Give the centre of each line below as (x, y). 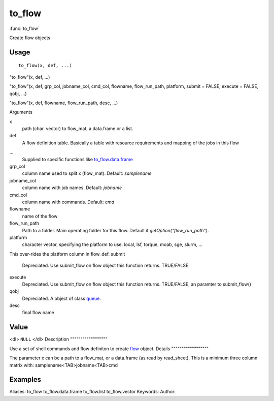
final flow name (38, 313)
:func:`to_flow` (25, 28)
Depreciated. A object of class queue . (62, 298)
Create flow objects (30, 38)
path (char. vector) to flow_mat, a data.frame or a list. (78, 129)
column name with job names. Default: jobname (72, 188)
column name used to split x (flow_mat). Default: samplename (87, 173)
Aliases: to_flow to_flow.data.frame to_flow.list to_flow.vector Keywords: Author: (93, 392)
